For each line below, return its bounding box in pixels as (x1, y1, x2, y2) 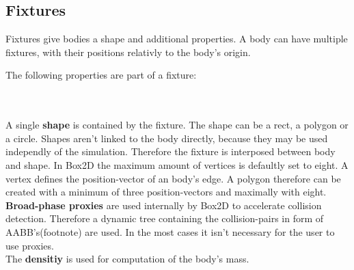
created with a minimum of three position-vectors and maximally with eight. (5, 185, 327, 199)
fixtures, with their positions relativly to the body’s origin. (5, 44, 251, 59)
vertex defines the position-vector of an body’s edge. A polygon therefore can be (5, 171, 341, 185)
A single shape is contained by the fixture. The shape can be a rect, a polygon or (5, 118, 349, 132)
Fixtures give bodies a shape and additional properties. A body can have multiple (5, 31, 348, 46)
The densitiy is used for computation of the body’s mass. (5, 252, 249, 266)
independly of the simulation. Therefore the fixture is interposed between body (5, 144, 336, 159)
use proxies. (5, 238, 54, 252)
